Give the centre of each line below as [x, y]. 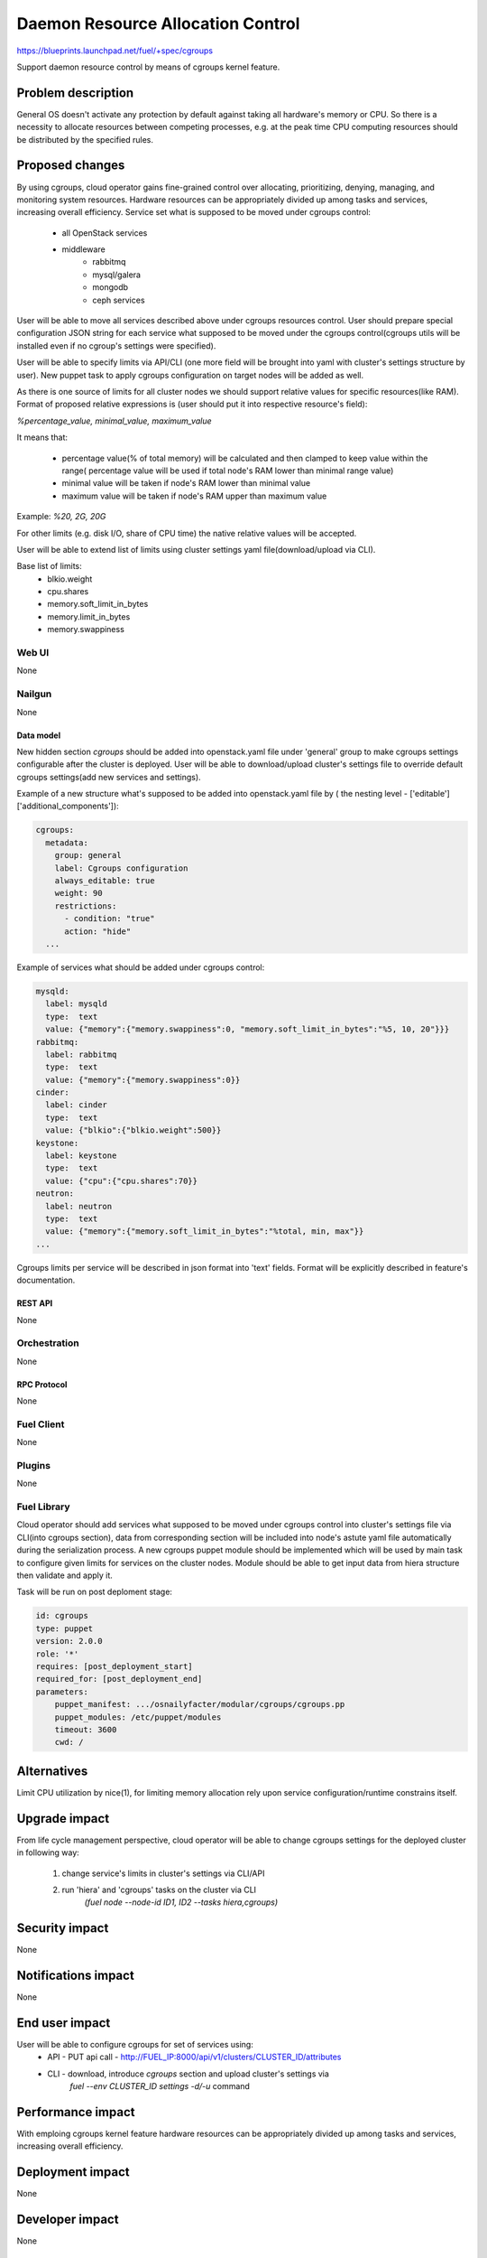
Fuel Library [43, 1507]
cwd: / [69, 1742]
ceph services [119, 300]
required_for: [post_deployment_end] [119, 1679]
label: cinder [77, 1105]
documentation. [46, 1280]
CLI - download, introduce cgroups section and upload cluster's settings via [188, 2074]
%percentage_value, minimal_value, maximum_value [114, 421]
